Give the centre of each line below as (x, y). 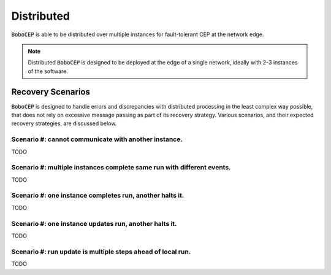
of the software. (48, 71)
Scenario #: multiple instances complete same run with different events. (121, 168)
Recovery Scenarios (51, 92)
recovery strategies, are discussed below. (64, 123)
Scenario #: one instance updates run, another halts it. (94, 223)
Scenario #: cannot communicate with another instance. (97, 139)
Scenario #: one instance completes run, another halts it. (98, 195)
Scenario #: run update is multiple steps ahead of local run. (101, 252)
